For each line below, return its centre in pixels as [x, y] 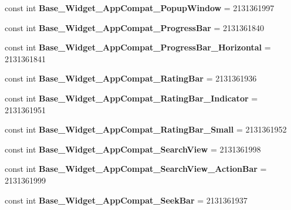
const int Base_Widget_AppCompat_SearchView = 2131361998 [133, 149]
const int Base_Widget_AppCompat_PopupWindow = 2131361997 [140, 8]
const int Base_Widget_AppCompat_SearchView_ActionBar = [136, 169]
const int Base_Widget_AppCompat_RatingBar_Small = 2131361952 [146, 129]
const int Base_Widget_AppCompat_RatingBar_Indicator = [131, 98]
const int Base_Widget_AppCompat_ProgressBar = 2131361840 [135, 27]
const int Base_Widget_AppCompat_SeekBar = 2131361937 [126, 200]
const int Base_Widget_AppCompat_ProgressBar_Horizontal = [138, 47]
